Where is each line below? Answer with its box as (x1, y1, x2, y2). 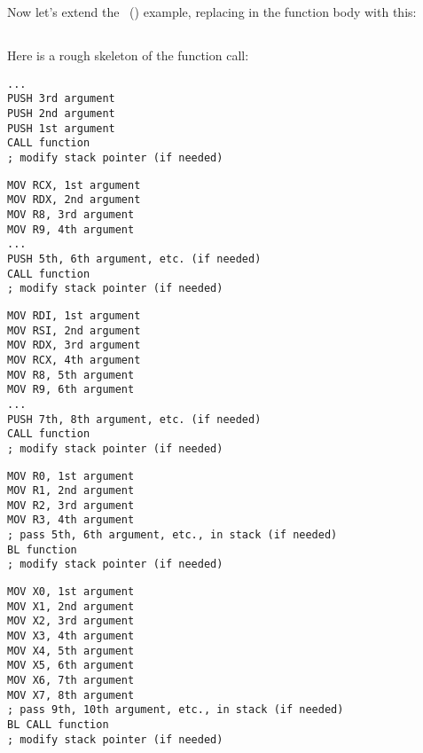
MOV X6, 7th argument (7, 674, 135, 687)
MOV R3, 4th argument (7, 514, 135, 527)
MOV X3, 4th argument (7, 630, 135, 643)
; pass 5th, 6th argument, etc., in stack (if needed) (7, 529, 338, 542)
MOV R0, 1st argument (7, 469, 135, 482)
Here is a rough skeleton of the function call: (7, 46, 249, 65)
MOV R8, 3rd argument (7, 208, 135, 222)
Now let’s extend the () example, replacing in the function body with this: (7, 3, 417, 21)
